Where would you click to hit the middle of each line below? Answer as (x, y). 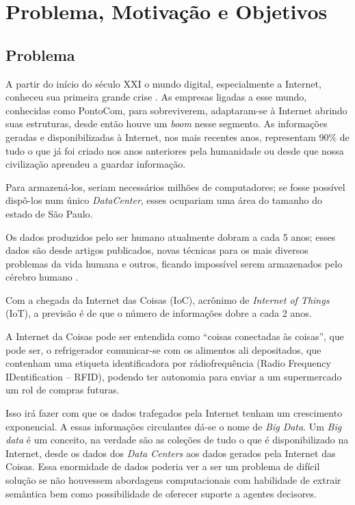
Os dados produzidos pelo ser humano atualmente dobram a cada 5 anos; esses (171, 236)
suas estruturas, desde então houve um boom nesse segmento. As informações (167, 124)
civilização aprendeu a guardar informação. (96, 164)
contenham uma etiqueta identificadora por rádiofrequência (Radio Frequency (168, 363)
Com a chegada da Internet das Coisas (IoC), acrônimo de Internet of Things (168, 299)
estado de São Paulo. (49, 213)
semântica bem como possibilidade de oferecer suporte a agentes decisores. (161, 493)
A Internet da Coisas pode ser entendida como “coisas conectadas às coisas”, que (175, 336)
